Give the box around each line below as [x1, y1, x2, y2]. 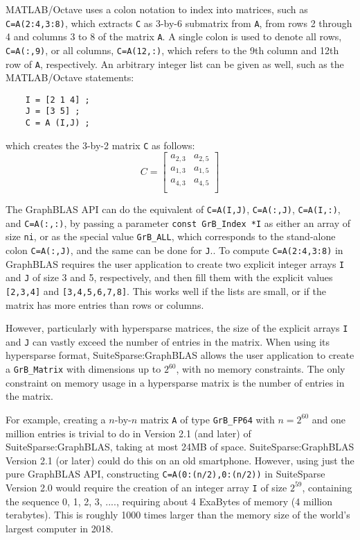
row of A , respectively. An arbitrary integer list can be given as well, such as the [6, 56, 344, 71]
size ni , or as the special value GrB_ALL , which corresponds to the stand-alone [6, 229, 336, 244]
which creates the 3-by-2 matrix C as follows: [6, 137, 195, 152]
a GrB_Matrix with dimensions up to [6, 362, 161, 376]
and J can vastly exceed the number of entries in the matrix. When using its [6, 334, 330, 348]
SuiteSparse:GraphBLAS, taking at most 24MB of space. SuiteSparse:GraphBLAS [6, 439, 354, 454]
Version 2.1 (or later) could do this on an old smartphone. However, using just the [6, 453, 354, 467]
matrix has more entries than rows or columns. [6, 297, 204, 312]
